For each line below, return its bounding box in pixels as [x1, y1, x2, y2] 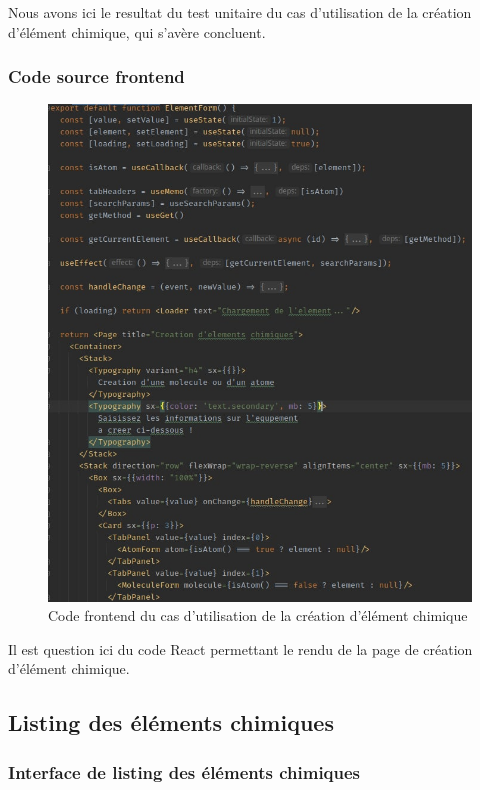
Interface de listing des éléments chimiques [8, 759, 361, 784]
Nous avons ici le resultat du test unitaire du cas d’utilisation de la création [8, 2, 472, 22]
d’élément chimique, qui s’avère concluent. [8, 21, 266, 42]
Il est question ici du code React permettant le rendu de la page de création [8, 638, 473, 659]
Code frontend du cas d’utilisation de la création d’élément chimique [48, 605, 468, 626]
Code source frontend [8, 64, 185, 89]
